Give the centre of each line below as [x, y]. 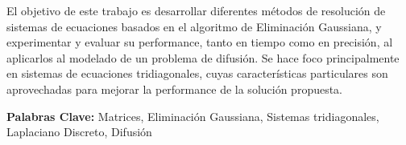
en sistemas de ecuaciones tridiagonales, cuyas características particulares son [197, 73]
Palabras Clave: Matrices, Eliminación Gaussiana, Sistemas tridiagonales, [193, 116]
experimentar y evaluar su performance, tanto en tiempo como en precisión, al [200, 42]
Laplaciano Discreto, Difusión [79, 132]
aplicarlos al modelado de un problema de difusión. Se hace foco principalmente [203, 57]
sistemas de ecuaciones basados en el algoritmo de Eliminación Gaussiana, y [194, 26]
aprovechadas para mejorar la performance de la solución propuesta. [175, 89]
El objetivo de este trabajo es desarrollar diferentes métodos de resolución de [196, 10]
